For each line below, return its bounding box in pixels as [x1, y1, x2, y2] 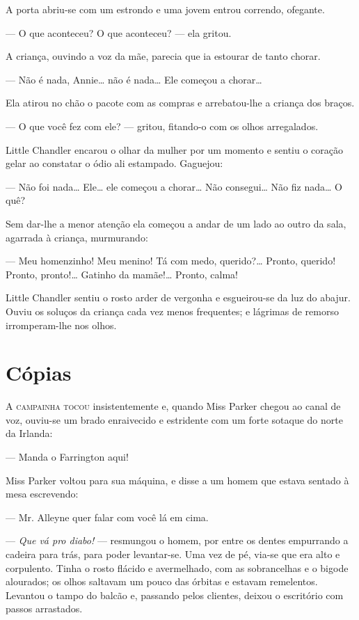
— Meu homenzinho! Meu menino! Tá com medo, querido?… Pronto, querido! [6, 253, 336, 268]
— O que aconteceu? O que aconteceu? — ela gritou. [6, 25, 232, 40]
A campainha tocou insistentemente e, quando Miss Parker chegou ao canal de [6, 399, 341, 413]
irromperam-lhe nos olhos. [6, 317, 117, 332]
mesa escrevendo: [6, 486, 79, 501]
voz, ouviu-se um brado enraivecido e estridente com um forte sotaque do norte [6, 412, 343, 427]
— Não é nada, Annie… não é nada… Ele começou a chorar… [6, 72, 262, 86]
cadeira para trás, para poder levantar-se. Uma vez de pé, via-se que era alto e [6, 546, 340, 561]
